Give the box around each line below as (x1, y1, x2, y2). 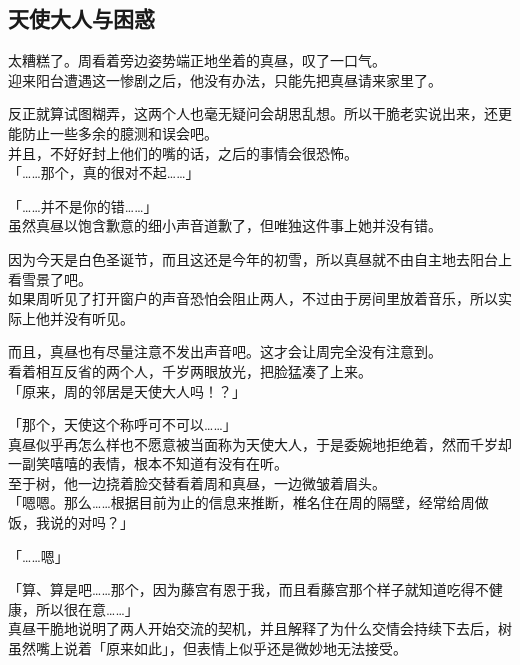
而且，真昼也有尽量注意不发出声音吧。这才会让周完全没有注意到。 (8, 341, 442, 362)
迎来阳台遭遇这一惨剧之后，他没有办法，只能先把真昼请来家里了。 (8, 69, 442, 90)
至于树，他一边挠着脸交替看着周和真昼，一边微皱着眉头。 (8, 472, 386, 493)
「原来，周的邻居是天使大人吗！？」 (8, 380, 246, 401)
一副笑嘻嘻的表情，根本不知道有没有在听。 (8, 453, 288, 474)
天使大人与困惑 (8, 3, 155, 34)
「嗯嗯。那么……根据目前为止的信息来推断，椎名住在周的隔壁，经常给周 (8, 492, 475, 513)
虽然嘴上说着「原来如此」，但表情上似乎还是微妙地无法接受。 (8, 638, 407, 659)
